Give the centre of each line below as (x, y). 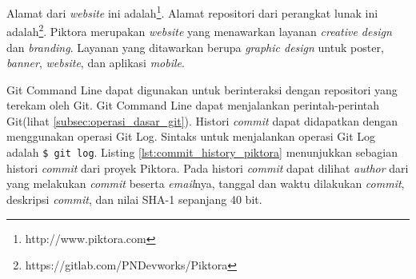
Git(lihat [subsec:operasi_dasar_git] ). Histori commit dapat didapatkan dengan (202, 120)
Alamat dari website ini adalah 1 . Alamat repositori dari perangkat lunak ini (192, 12)
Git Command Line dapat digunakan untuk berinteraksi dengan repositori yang (202, 89)
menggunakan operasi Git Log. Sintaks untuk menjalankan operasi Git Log (191, 136)
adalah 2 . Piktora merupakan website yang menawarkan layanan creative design (199, 30)
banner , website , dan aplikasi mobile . (96, 63)
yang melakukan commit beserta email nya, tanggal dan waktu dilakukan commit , (206, 183)
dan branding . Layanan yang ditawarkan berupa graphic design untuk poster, (195, 47)
